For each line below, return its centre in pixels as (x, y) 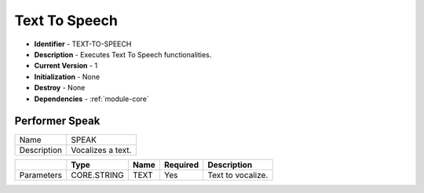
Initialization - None (67, 76)
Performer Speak (57, 121)
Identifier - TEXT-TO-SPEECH (83, 44)
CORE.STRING (98, 175)
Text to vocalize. (238, 175)
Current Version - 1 (66, 66)
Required (181, 165)
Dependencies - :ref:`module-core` (91, 99)
